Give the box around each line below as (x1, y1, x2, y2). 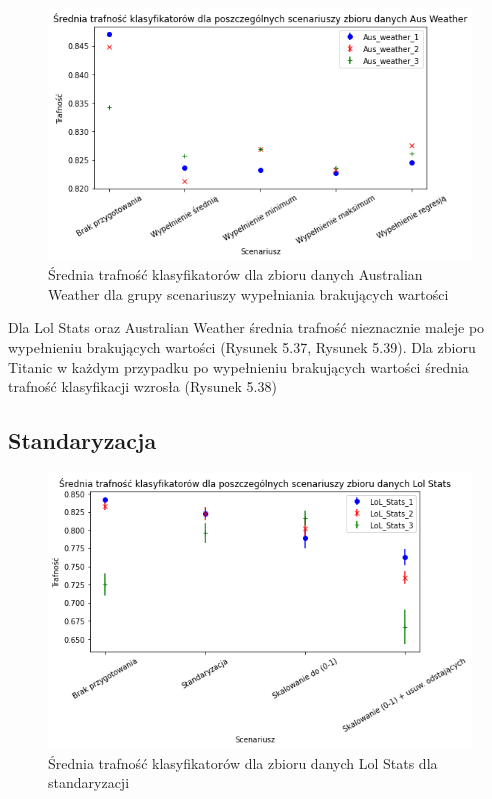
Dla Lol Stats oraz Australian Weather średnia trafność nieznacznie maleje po (8, 317, 485, 338)
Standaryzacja (8, 425, 157, 456)
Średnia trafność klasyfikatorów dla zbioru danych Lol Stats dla (48, 752, 438, 773)
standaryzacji (48, 772, 130, 793)
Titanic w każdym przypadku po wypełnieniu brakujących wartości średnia (8, 356, 469, 377)
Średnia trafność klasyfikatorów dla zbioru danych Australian (48, 264, 423, 285)
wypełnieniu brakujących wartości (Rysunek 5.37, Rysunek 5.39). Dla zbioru (8, 336, 476, 357)
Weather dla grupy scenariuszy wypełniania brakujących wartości (48, 283, 449, 304)
